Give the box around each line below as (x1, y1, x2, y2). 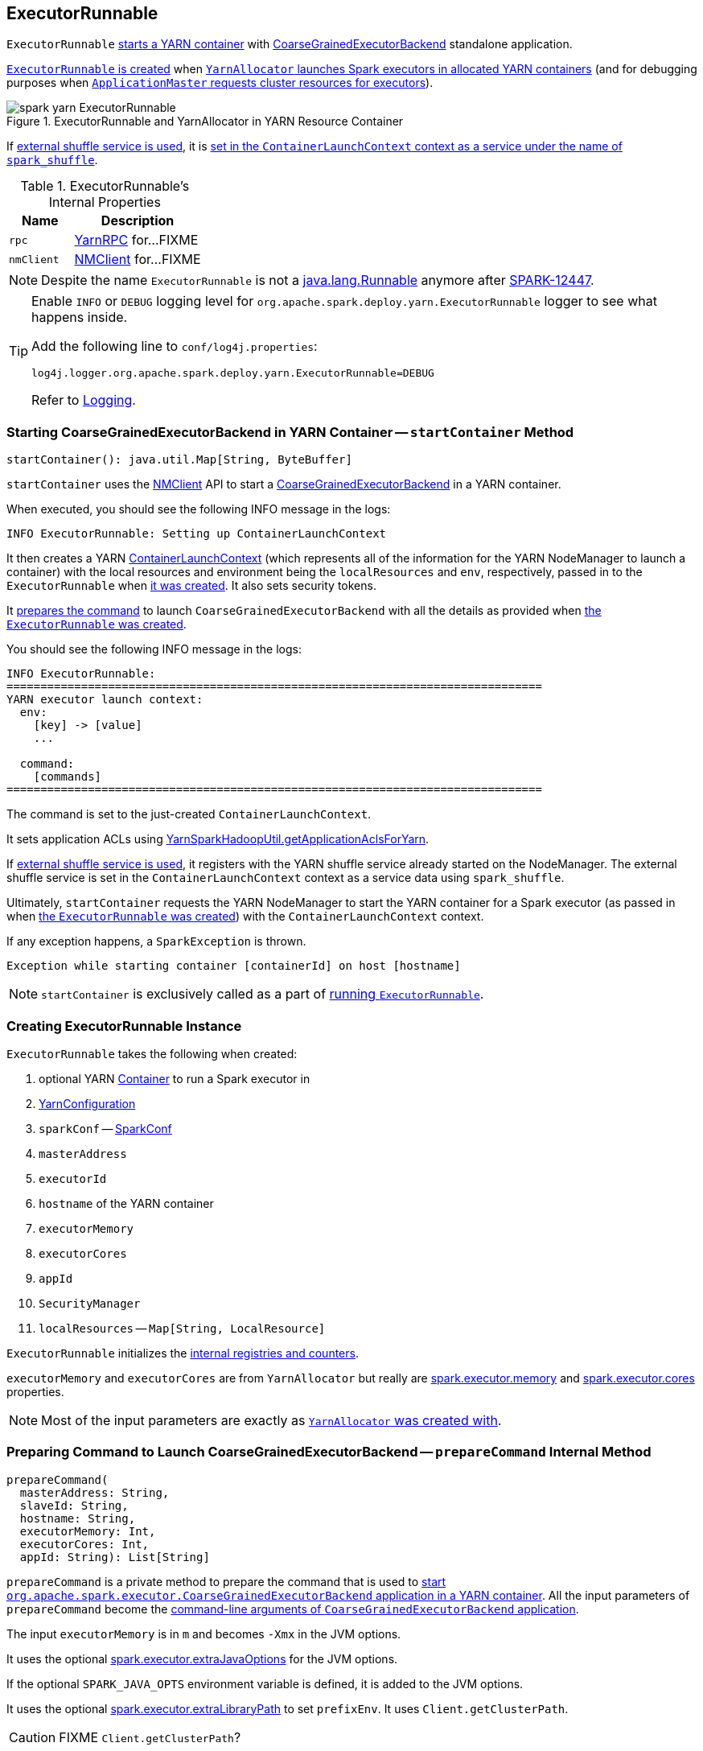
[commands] (33, 770, 102, 784)
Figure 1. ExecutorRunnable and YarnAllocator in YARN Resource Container (6, 114, 404, 129)
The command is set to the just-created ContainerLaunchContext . (6, 807, 372, 822)
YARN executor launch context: (6, 693, 203, 707)
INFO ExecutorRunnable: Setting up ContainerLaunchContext (6, 527, 387, 541)
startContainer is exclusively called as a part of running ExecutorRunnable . (41, 986, 484, 1003)
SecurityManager (39, 1296, 141, 1310)
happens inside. (31, 309, 128, 326)
